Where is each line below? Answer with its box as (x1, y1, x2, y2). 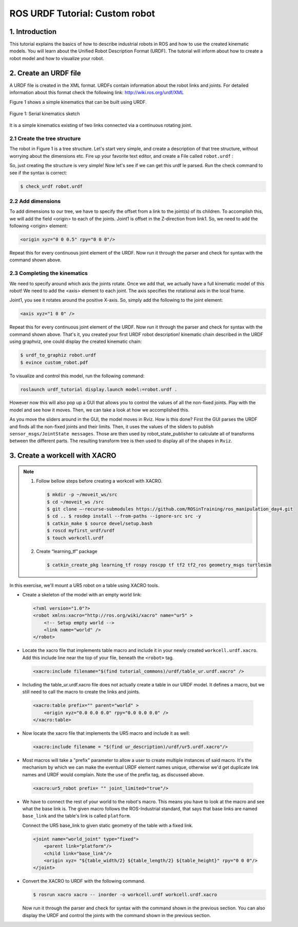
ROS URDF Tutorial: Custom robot (9, 8, 155, 19)
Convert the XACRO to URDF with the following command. (22, 878, 146, 884)
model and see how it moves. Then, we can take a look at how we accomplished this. (9, 407, 190, 413)
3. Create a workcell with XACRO (9, 451, 116, 460)
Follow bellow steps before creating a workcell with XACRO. (36, 478, 163, 484)
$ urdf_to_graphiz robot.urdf (20, 352, 96, 358)
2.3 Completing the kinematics (9, 270, 88, 277)
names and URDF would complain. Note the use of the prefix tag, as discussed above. (22, 771, 205, 777)
